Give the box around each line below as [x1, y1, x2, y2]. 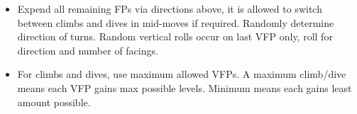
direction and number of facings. [17, 42, 158, 57]
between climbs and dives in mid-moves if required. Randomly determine [17, 15, 334, 30]
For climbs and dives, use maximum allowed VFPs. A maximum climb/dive [17, 67, 346, 81]
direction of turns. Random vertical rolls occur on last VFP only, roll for [17, 29, 333, 44]
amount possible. [17, 94, 91, 109]
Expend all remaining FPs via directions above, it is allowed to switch [17, 1, 322, 16]
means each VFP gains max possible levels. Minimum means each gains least [17, 80, 352, 95]
